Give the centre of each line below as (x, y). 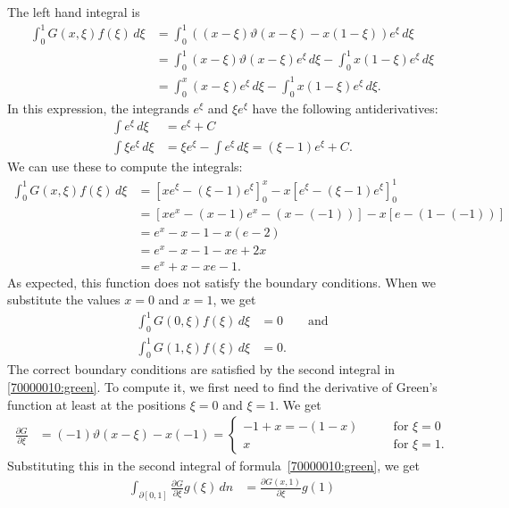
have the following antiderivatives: (345, 108)
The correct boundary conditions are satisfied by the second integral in (201, 369)
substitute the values (64, 300)
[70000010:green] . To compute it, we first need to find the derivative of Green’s (222, 387)
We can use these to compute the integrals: (125, 167)
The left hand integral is (74, 12)
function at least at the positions (97, 404)
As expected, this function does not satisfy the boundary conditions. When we (222, 282)
